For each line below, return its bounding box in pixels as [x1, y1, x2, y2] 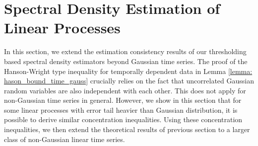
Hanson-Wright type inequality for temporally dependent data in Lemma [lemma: [4, 66, 253, 76]
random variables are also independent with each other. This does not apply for [4, 85, 246, 95]
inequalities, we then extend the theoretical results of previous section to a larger [4, 124, 250, 135]
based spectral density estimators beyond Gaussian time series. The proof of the [4, 56, 248, 66]
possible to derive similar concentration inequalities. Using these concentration [4, 114, 243, 125]
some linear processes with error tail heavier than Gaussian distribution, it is [4, 104, 238, 115]
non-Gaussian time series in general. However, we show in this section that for [4, 95, 242, 105]
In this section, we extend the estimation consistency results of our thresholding [4, 46, 247, 57]
